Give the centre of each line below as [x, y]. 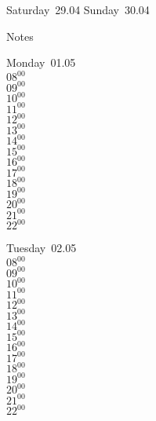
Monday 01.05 [41, 62]
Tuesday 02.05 [42, 248]
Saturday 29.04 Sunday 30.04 [78, 9]
